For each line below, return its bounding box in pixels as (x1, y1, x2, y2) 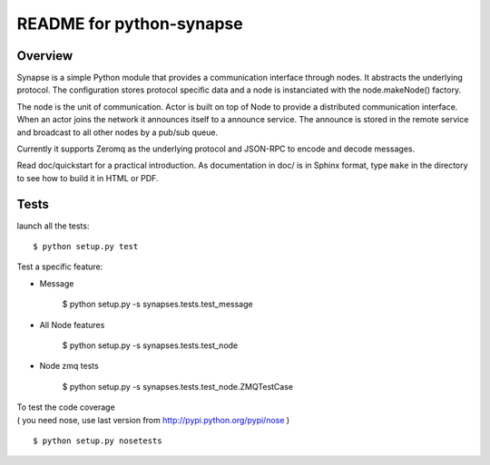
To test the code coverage (16, 402, 115, 412)
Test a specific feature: (16, 261, 103, 272)
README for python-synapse (16, 14, 244, 34)
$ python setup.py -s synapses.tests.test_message (62, 299, 253, 310)
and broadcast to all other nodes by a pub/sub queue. (16, 127, 218, 138)
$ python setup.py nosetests (33, 436, 162, 446)
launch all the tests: (16, 220, 90, 231)
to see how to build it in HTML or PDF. (16, 172, 159, 183)
